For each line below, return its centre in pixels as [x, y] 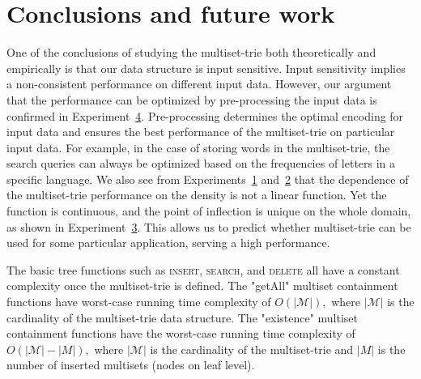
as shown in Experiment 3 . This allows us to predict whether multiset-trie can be [209, 226]
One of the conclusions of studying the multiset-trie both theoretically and [191, 52]
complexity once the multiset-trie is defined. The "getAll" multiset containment [202, 285]
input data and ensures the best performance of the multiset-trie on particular [201, 132]
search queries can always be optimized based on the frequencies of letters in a [201, 163]
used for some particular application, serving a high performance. [168, 243]
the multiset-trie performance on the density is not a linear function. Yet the [197, 195]
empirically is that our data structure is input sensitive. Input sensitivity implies [206, 68]
